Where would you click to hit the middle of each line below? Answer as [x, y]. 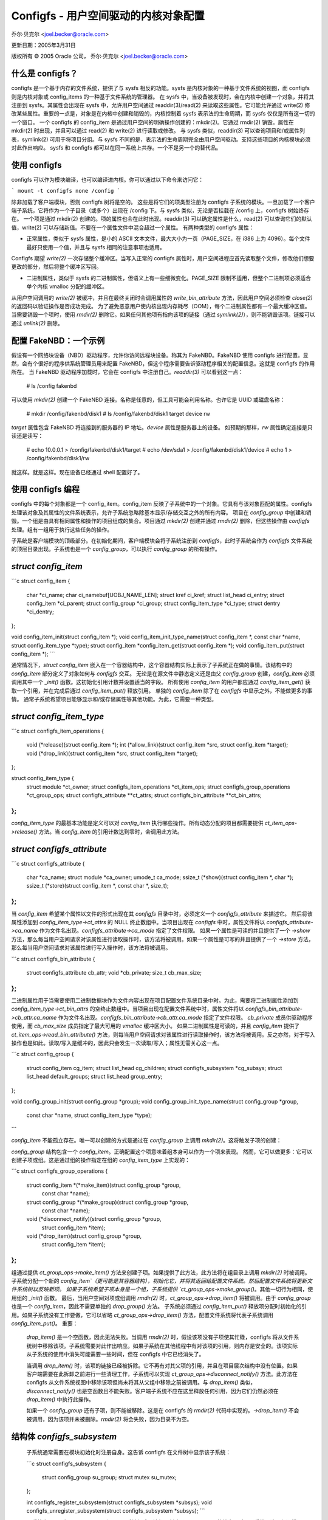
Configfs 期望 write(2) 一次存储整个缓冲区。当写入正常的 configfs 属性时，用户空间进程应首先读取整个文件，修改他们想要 [163, 258]
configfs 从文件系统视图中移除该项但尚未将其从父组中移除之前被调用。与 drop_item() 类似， [141, 1383]
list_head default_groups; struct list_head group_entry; [94, 1077]
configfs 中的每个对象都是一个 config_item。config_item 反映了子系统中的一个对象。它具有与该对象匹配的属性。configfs [162, 504]
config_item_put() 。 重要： [45, 1323]
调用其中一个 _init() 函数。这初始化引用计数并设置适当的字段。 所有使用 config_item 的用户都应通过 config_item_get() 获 [161, 682]
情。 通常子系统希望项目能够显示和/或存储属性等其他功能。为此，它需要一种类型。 [114, 699]
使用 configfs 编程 [46, 489]
